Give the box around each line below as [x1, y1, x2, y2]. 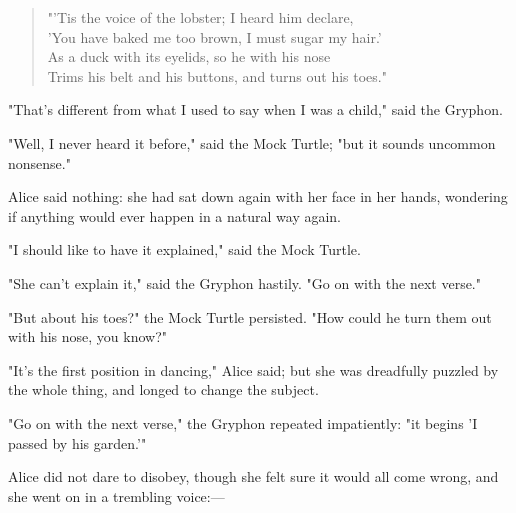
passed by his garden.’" [8, 432, 147, 453]
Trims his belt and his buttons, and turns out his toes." [47, 65, 387, 86]
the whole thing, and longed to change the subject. [8, 379, 319, 400]
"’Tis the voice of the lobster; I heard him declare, [47, 7, 354, 27]
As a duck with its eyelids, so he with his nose [47, 46, 331, 67]
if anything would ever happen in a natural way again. [8, 205, 342, 226]
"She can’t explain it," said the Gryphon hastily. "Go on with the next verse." [8, 272, 481, 293]
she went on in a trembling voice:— [8, 485, 225, 506]
